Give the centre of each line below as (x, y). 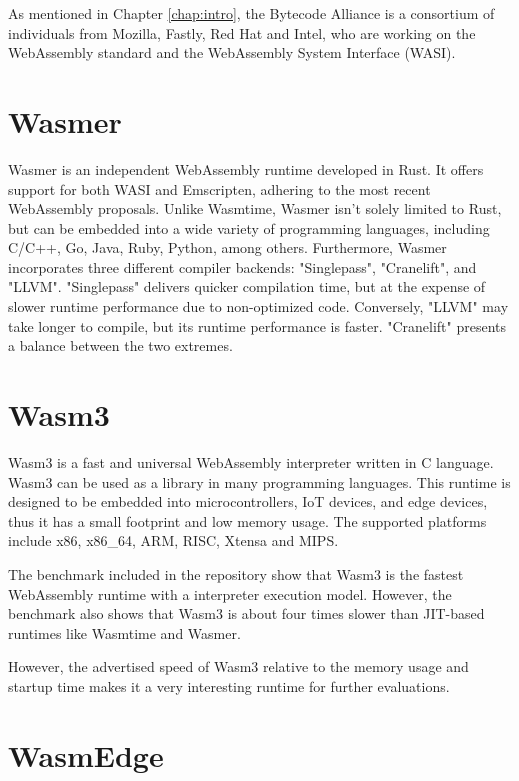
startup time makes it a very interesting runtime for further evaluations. (229, 685)
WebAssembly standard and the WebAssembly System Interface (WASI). (232, 52)
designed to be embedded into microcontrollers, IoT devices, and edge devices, (248, 501)
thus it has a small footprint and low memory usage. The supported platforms (247, 520)
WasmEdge (86, 754)
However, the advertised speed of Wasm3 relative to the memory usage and (238, 666)
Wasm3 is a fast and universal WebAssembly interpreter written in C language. (251, 461)
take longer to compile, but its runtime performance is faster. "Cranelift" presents (257, 325)
